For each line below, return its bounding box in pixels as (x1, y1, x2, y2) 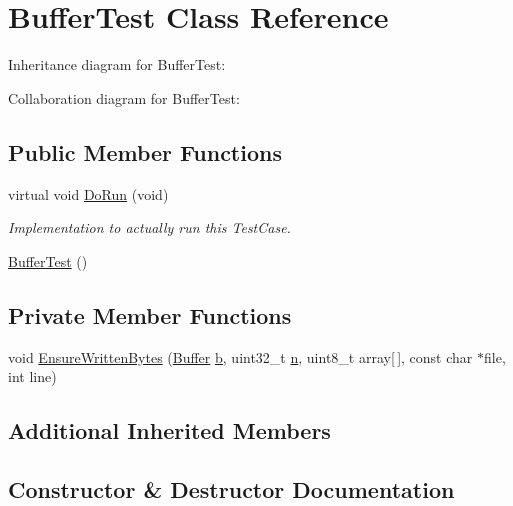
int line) (8, 366, 57, 387)
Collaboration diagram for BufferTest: (8, 87, 240, 108)
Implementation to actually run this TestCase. (8, 217, 291, 238)
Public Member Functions (8, 136, 282, 167)
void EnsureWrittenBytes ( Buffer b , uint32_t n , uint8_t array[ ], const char (8, 346, 473, 367)
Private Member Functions (8, 299, 292, 330)
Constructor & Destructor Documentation (8, 473, 455, 504)
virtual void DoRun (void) (8, 183, 169, 204)
